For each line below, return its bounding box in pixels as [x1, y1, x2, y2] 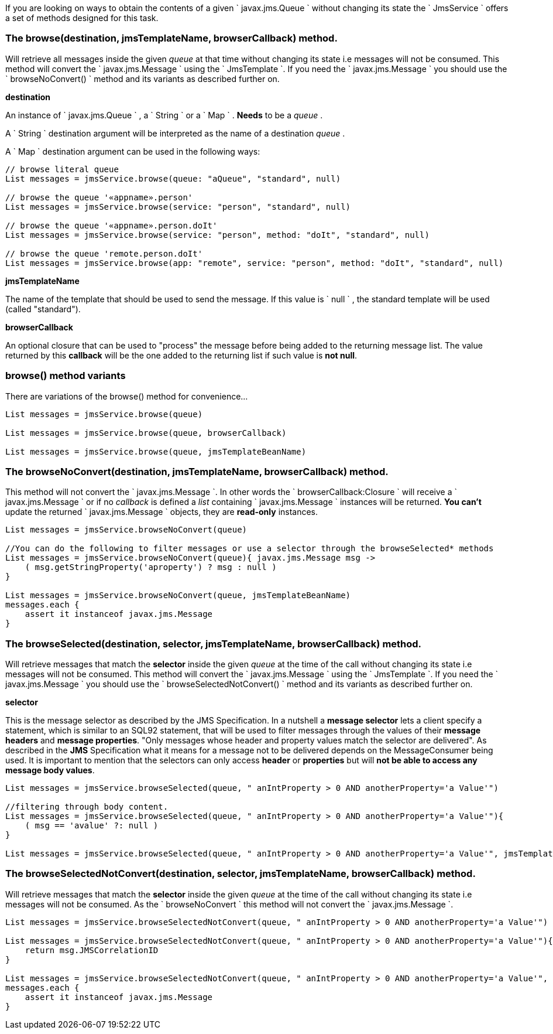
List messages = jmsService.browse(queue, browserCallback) [5, 428, 287, 438]
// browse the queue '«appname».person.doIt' [5, 220, 218, 230]
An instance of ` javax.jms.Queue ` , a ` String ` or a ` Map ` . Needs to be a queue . [5, 110, 323, 120]
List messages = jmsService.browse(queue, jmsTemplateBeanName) [5, 446, 307, 456]
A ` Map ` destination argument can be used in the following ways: [5, 146, 260, 156]
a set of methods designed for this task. [5, 13, 159, 23]
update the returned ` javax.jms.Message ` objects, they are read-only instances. [5, 507, 318, 517]
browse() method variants [5, 370, 126, 382]
